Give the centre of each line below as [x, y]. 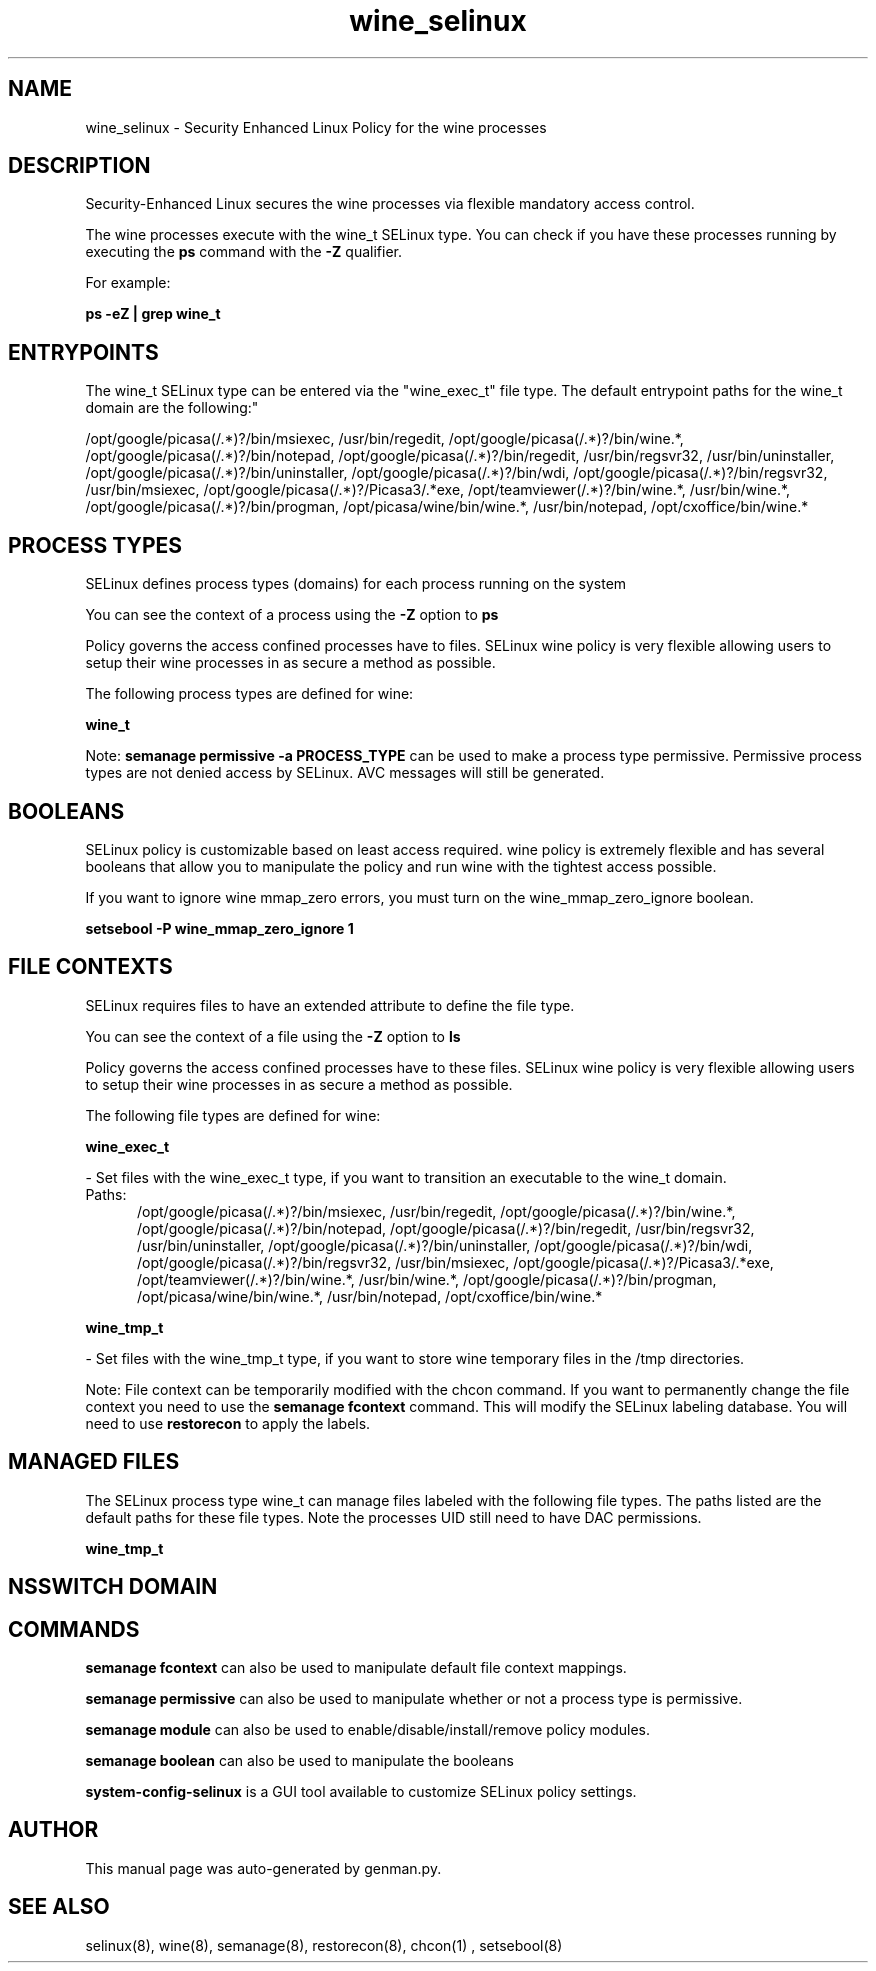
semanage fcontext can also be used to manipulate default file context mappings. [356, 1667]
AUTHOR [53, 1830]
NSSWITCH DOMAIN [113, 1587]
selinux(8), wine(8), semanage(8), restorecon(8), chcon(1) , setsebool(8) [324, 1945]
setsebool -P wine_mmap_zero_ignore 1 [219, 928]
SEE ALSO [59, 1907]
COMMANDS [74, 1629]
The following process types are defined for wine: [249, 694]
